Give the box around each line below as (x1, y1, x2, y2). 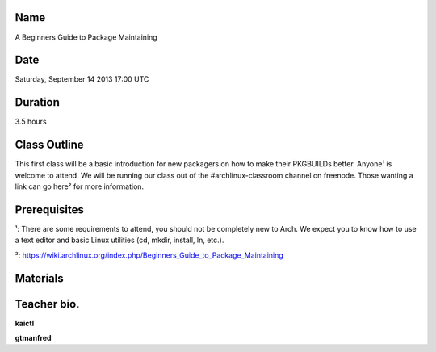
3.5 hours (15, 117, 48, 127)
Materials (15, 271, 64, 285)
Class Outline (15, 138, 84, 152)
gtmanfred (15, 333, 52, 343)
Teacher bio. (15, 297, 80, 311)
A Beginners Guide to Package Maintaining (15, 32, 157, 42)
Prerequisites (15, 203, 84, 216)
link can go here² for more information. (15, 182, 145, 191)
